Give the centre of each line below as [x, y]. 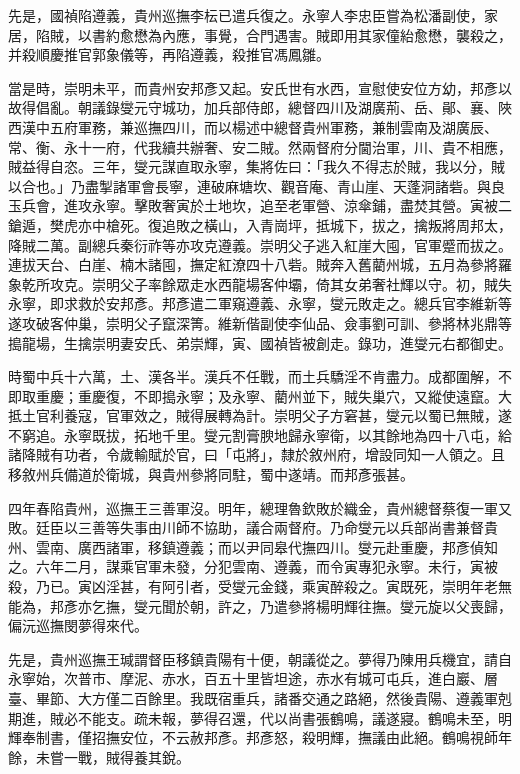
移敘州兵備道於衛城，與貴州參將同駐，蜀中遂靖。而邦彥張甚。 [211, 474]
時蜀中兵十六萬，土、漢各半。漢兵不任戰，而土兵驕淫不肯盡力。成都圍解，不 [260, 376]
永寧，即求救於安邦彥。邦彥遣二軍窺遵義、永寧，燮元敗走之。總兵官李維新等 [260, 303]
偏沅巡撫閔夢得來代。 [78, 625]
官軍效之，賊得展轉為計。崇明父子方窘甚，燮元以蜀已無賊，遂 [308, 415]
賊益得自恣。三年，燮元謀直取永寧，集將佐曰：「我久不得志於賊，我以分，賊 [256, 166]
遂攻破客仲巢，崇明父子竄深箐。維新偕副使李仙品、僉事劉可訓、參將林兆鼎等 [260, 322]
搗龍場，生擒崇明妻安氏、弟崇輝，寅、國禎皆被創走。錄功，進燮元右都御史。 [260, 342]
